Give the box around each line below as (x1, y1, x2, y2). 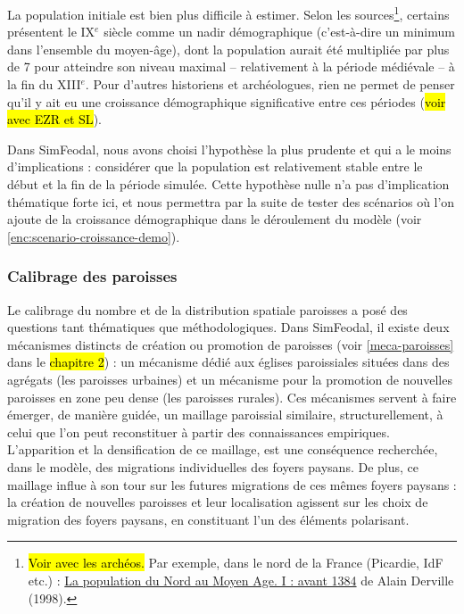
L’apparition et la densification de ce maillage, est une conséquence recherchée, (7, 440, 438, 459)
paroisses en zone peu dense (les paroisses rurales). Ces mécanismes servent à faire (7, 387, 457, 406)
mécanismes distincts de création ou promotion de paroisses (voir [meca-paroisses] (7, 335, 454, 353)
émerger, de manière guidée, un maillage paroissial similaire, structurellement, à (7, 405, 443, 424)
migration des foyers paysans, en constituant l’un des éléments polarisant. (7, 510, 410, 528)
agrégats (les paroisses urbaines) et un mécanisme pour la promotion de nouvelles (7, 369, 452, 388)
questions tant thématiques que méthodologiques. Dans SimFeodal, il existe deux (7, 318, 450, 336)
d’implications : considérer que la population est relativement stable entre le (7, 157, 423, 176)
